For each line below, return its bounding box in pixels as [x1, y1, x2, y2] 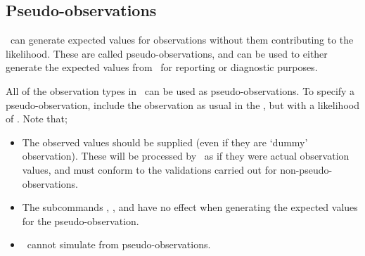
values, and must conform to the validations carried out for [22, 162, 277, 177]
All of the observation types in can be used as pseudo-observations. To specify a [6, 83, 355, 98]
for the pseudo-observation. [22, 213, 139, 228]
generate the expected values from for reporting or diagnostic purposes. [6, 60, 318, 75]
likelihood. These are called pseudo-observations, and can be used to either [6, 46, 328, 60]
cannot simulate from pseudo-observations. [27, 237, 211, 252]
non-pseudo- [280, 162, 333, 177]
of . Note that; [6, 111, 68, 126]
